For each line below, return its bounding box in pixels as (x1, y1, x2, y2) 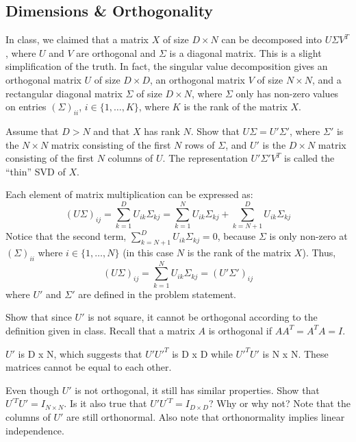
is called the (284, 151, 335, 165)
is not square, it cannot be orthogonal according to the (88, 310, 318, 324)
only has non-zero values (236, 86, 339, 100)
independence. (5, 423, 64, 437)
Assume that (5, 123, 59, 138)
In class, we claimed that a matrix (5, 32, 149, 47)
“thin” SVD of (5, 164, 66, 178)
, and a (312, 72, 342, 86)
